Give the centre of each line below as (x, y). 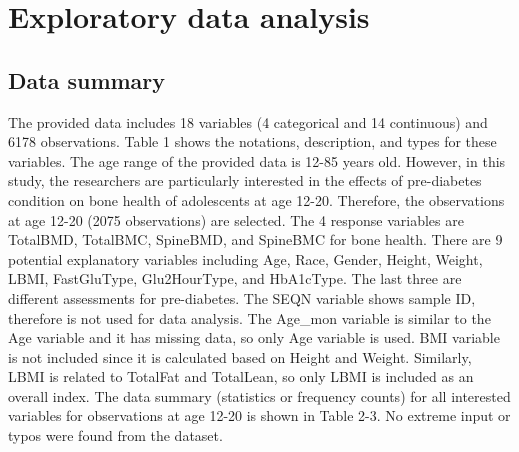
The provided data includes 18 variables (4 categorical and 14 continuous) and (248, 121)
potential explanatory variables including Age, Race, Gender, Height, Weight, (245, 258)
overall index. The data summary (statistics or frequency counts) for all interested (259, 395)
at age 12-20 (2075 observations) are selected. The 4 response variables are (236, 219)
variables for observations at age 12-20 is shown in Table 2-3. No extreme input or (259, 415)
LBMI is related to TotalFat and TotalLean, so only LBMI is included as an (241, 376)
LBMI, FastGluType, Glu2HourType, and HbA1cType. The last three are (235, 278)
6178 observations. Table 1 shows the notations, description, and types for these (252, 141)
